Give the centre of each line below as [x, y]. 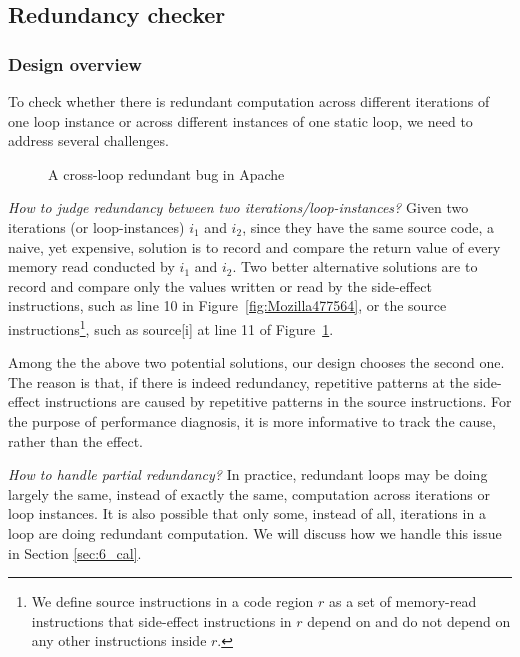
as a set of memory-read [402, 601]
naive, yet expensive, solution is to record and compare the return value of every [254, 246]
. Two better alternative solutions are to [355, 266]
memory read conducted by [91, 266]
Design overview [75, 63]
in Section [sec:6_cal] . [75, 552]
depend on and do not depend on [409, 620]
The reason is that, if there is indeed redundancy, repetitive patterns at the [238, 381]
